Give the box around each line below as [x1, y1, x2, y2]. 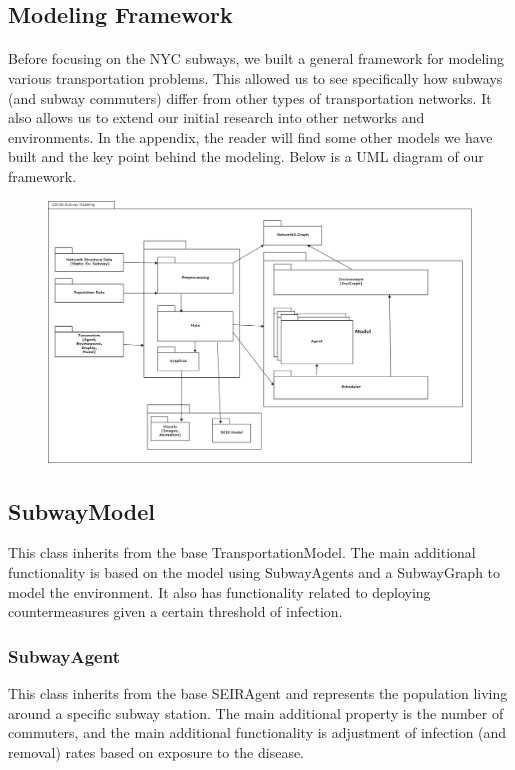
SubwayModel [8, 495, 156, 526]
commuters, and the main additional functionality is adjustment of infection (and [8, 722, 507, 743]
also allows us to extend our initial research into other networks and [8, 107, 425, 128]
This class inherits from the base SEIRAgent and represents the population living [8, 683, 508, 704]
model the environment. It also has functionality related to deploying [8, 581, 431, 602]
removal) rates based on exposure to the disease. [8, 741, 305, 762]
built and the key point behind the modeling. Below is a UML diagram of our [8, 146, 484, 167]
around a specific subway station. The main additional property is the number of [8, 702, 504, 723]
